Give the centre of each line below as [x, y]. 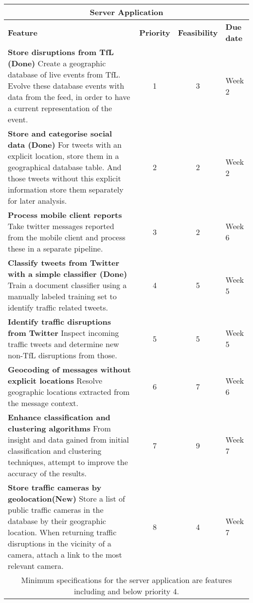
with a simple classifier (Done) [68, 274]
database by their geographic [57, 521]
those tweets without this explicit [64, 178]
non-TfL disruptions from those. [63, 355]
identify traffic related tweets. [58, 307]
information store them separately [66, 189]
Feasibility [198, 32]
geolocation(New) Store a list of [67, 498]
